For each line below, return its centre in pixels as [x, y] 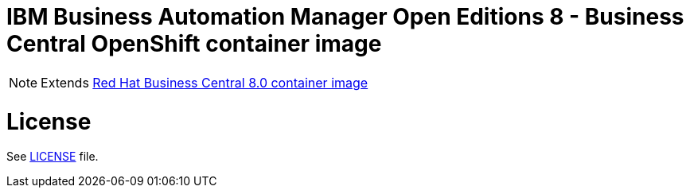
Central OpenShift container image [194, 44]
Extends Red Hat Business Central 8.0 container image [205, 82]
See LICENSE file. [53, 157]
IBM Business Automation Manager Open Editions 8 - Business [345, 17]
